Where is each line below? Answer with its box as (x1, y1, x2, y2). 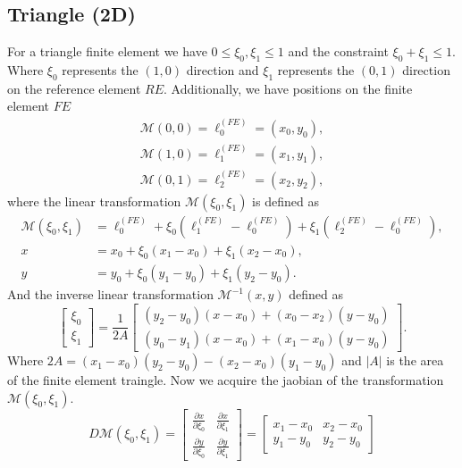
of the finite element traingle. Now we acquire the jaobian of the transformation (7, 371, 444, 389)
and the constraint (288, 42, 389, 61)
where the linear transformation (7, 191, 181, 210)
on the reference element (7, 79, 141, 97)
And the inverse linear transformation (7, 285, 214, 304)
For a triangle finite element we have (7, 42, 207, 61)
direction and (186, 61, 259, 79)
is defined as (252, 191, 319, 210)
